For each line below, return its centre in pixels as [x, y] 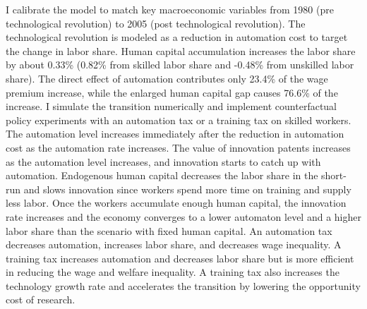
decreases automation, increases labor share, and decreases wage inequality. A [174, 244]
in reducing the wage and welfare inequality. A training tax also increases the [173, 272]
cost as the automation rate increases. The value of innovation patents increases [178, 147]
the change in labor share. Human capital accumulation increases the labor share [181, 50]
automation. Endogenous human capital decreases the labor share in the [162, 175]
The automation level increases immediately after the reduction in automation [175, 134]
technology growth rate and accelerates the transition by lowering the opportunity [183, 285]
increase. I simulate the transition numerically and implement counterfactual [171, 106]
